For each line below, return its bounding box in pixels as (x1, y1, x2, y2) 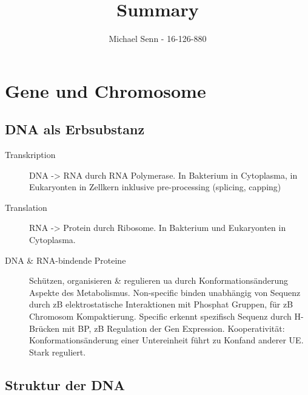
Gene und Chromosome (5, 78, 206, 103)
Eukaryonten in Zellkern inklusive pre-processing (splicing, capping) (29, 180, 281, 193)
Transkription (5, 148, 56, 161)
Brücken (29, 321, 60, 334)
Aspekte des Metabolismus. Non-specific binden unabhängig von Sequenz (29, 286, 301, 298)
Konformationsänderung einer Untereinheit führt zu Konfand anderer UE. (29, 334, 304, 346)
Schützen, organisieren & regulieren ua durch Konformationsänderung (29, 274, 289, 287)
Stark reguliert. (29, 345, 86, 358)
